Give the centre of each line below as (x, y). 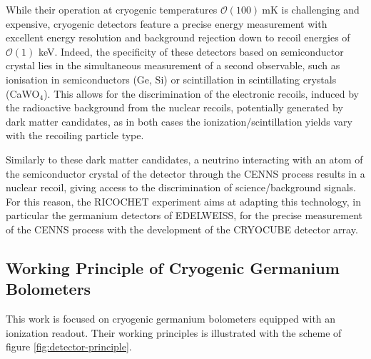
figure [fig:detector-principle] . (69, 347)
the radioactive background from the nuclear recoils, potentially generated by (174, 107)
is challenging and (320, 9)
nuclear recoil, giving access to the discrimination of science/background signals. (181, 187)
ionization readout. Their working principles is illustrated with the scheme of (174, 332)
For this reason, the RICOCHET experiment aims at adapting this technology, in (184, 201)
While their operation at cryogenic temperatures (112, 9)
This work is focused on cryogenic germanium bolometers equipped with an (171, 319)
